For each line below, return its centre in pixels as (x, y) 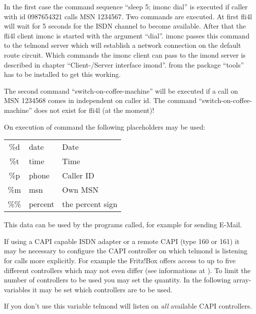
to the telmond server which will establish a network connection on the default (123, 45)
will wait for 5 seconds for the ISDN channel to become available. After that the (125, 26)
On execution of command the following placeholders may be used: (105, 126)
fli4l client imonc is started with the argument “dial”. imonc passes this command (127, 35)
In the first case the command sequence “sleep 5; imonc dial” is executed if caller (126, 6)
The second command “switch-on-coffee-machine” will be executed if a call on (121, 90)
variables (17, 289)
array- (242, 280)
